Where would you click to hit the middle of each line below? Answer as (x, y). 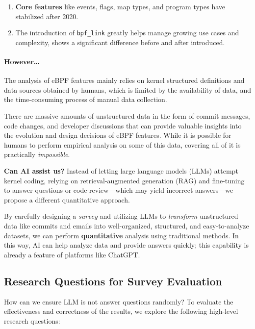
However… (22, 62)
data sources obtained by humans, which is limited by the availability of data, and (127, 89)
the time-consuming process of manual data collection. (86, 99)
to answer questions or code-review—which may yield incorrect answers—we (119, 190)
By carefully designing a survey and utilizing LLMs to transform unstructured (121, 216)
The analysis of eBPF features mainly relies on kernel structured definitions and (124, 80)
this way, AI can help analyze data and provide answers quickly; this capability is (127, 245)
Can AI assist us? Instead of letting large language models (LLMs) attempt (121, 170)
